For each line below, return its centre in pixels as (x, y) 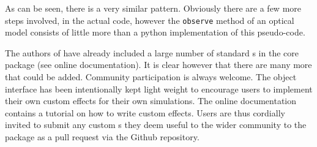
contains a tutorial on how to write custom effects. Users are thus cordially (145, 112)
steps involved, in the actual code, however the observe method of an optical (150, 20)
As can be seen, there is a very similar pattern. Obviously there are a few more (153, 8)
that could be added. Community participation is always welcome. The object (151, 77)
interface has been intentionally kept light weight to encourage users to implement (159, 89)
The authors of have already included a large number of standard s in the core (152, 52)
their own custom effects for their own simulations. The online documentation (151, 101)
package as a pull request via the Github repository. (102, 137)
